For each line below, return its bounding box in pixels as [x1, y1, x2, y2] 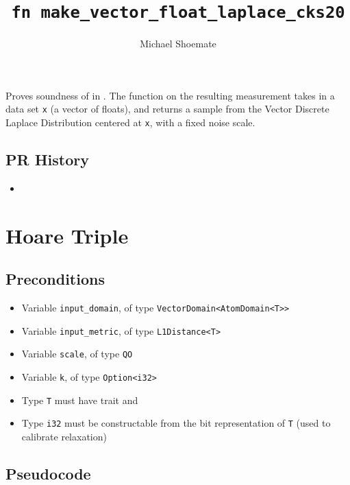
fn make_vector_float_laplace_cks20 [11, 3, 345, 23]
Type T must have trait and [21, 392, 138, 407]
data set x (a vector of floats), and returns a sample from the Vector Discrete [5, 102, 329, 116]
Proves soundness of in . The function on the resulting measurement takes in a [5, 88, 335, 102]
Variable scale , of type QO [21, 346, 133, 361]
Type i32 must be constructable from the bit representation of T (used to [21, 416, 331, 430]
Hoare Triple [5, 221, 129, 249]
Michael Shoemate [140, 36, 216, 51]
